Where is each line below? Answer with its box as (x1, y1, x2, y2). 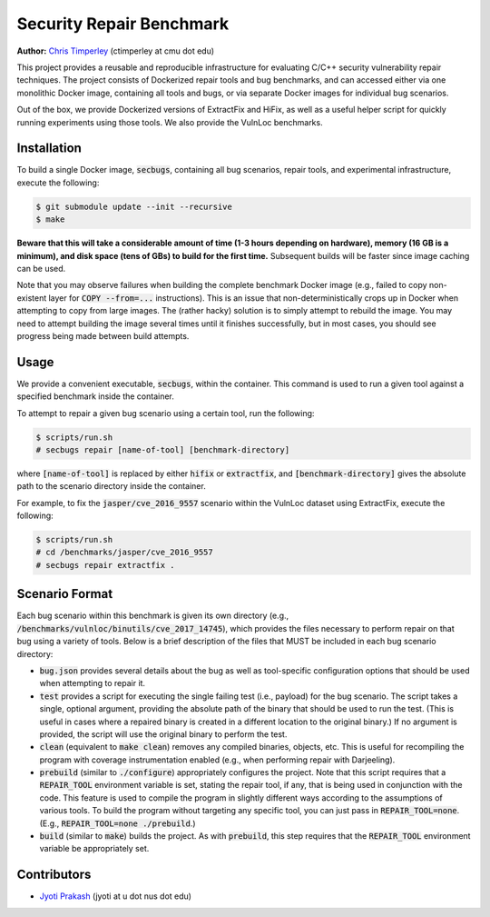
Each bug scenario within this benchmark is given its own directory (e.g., (16, 610, 289, 622)
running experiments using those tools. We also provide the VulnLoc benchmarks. (16, 116, 323, 127)
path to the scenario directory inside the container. (16, 481, 206, 492)
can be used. (16, 263, 66, 274)
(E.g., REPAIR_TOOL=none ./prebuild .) (39, 818, 196, 829)
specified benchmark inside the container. (16, 391, 174, 402)
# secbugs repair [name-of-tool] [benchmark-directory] (35, 444, 290, 454)
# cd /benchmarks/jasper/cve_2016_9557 (35, 547, 213, 558)
